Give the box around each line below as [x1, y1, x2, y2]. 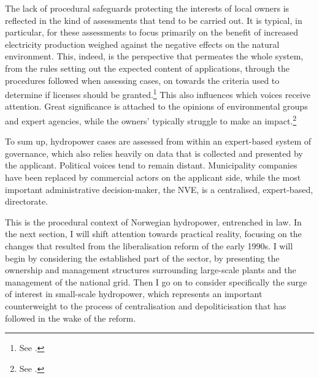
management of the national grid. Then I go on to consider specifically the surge [5, 275, 307, 288]
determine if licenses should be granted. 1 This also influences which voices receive [5, 86, 311, 100]
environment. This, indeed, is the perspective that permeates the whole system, [5, 50, 304, 62]
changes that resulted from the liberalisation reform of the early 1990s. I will [5, 240, 293, 252]
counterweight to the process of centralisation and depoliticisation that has [5, 299, 286, 312]
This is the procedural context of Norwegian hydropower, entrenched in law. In [5, 215, 302, 228]
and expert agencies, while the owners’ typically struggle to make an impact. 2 [5, 113, 297, 127]
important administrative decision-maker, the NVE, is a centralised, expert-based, [5, 183, 313, 195]
